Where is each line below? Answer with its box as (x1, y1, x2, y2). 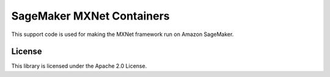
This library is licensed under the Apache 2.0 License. (11, 62, 147, 70)
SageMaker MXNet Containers (11, 9, 170, 23)
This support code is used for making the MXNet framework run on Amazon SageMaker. (11, 31, 234, 38)
